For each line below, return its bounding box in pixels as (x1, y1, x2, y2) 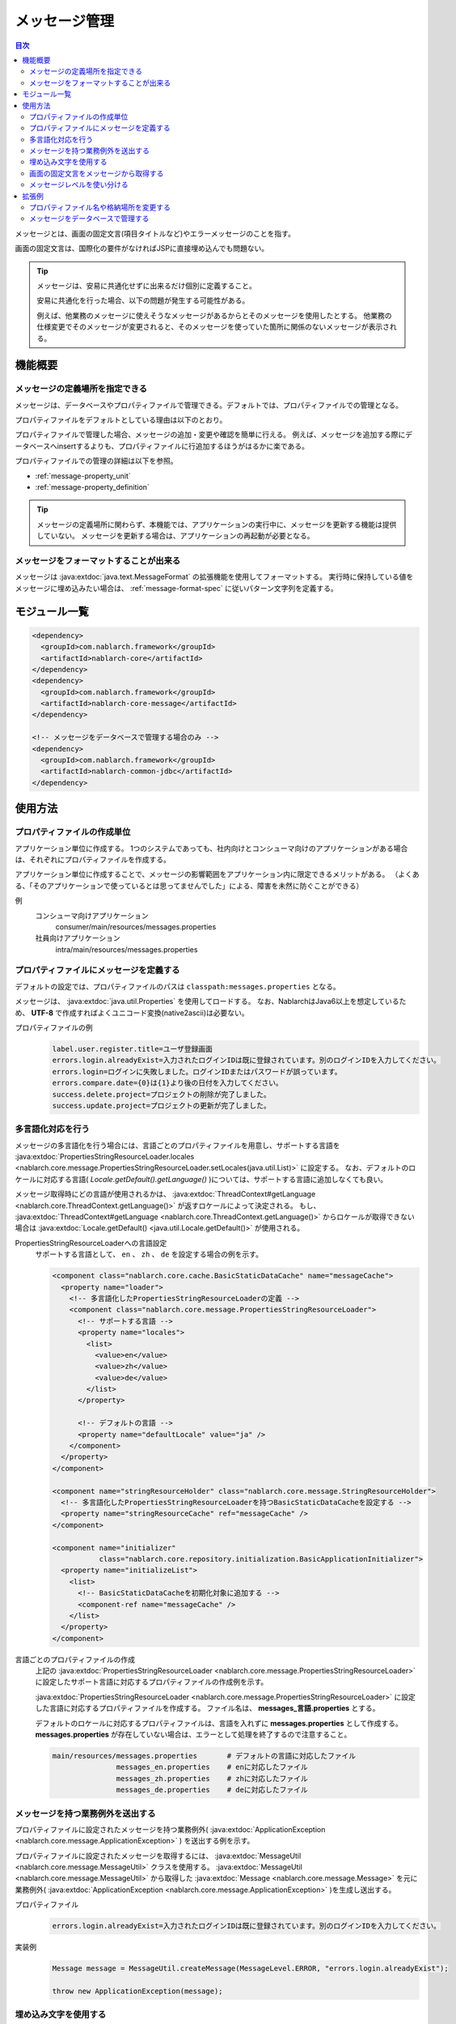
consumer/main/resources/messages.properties (55, 921, 217, 931)
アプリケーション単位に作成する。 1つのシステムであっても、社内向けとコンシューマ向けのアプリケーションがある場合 (15, 843, 408, 853)
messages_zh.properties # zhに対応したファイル (116, 1774, 308, 1783)
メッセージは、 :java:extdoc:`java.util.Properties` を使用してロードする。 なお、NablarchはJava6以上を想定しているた (15, 997, 407, 1006)
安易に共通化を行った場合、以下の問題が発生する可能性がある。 (36, 296, 250, 305)
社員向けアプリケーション (35, 933, 120, 943)
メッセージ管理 (15, 12, 115, 30)
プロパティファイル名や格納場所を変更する (29, 202, 171, 212)
